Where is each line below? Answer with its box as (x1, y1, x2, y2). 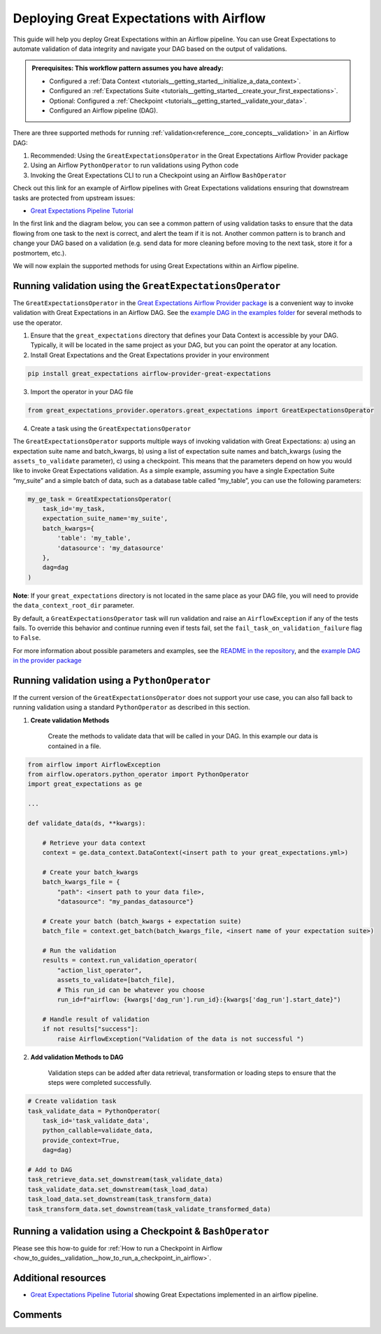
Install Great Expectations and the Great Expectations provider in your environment (30, 351, 269, 359)
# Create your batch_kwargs (42, 868, 139, 876)
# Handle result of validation (42, 1015, 150, 1023)
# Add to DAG (27, 1166, 73, 1174)
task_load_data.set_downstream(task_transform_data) (27, 1195, 213, 1203)
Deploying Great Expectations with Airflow (13, 10, 266, 26)
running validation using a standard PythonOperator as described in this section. (13, 703, 251, 712)
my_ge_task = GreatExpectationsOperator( (27, 495, 172, 503)
